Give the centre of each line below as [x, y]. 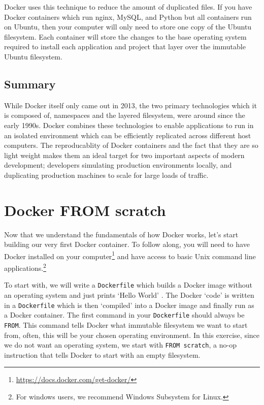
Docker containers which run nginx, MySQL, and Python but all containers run [128, 17]
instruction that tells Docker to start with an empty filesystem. [102, 354]
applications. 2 [25, 267]
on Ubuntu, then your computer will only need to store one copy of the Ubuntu [128, 27]
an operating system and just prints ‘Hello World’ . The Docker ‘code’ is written [129, 294]
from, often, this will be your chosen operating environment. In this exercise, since [132, 335]
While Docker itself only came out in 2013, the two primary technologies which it [130, 105]
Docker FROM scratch [85, 210]
